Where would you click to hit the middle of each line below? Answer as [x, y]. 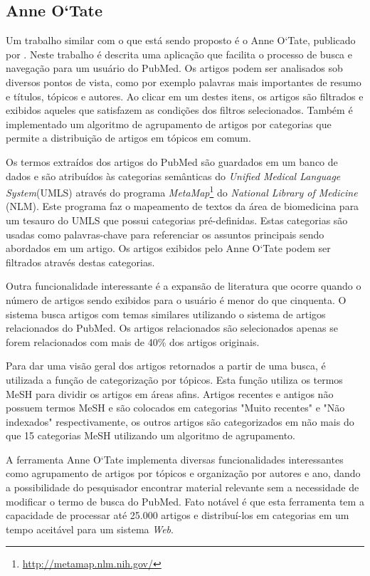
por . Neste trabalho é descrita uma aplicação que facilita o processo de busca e [179, 54]
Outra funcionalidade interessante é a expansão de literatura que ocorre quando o [184, 286]
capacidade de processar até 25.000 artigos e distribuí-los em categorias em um [178, 515]
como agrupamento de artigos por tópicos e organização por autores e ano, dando [183, 473]
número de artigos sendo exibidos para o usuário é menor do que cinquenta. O [176, 299]
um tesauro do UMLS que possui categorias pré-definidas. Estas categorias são [177, 220]
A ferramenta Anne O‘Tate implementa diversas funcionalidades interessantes [175, 459]
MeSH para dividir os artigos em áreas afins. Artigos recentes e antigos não [170, 393]
